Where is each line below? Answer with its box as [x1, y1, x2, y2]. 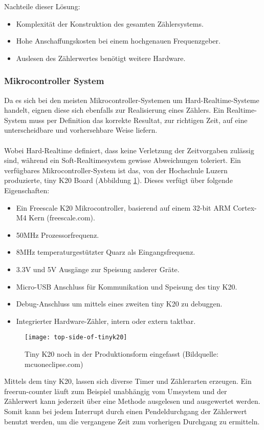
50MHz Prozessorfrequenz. [16, 229, 99, 240]
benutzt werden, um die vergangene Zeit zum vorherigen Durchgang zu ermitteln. [4, 416, 260, 426]
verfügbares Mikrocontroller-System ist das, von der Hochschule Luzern [4, 165, 228, 175]
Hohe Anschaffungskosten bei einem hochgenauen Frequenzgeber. [16, 35, 221, 46]
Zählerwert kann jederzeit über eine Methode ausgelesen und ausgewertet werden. [4, 396, 260, 406]
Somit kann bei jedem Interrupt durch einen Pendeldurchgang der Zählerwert [4, 405, 247, 416]
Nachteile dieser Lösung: [4, 1, 80, 11]
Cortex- [233, 202, 257, 213]
